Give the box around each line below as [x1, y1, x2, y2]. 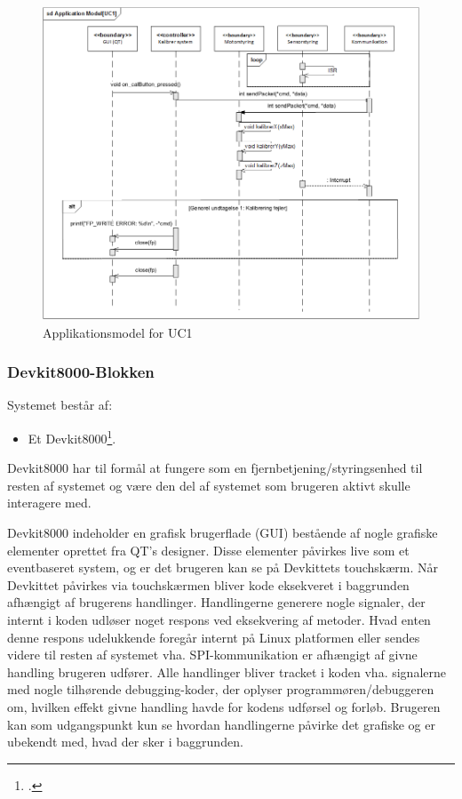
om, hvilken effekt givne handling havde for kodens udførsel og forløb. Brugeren [7, 697, 441, 715]
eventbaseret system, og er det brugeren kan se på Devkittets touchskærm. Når [7, 558, 439, 577]
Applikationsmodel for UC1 [43, 323, 193, 341]
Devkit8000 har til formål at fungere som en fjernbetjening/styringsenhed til [7, 459, 423, 477]
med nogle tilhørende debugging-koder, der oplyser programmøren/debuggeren [7, 680, 434, 699]
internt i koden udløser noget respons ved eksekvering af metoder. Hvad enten [7, 610, 431, 628]
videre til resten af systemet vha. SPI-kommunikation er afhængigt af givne [7, 645, 418, 664]
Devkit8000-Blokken [7, 361, 155, 383]
